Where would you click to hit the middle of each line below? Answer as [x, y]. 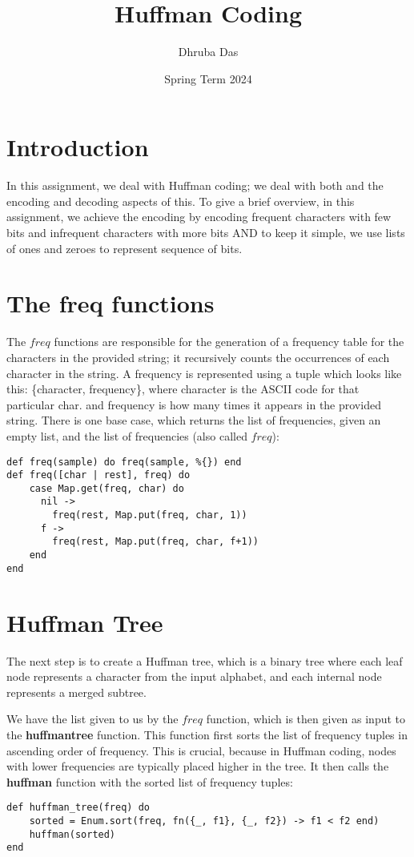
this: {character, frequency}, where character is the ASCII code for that [183, 389]
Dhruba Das [208, 52]
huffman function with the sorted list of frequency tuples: [150, 781]
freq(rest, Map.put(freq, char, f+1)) [155, 542]
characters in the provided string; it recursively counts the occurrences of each [198, 357]
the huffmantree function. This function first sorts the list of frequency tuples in [207, 734]
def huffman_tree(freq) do [78, 808]
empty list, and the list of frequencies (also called [127, 435]
